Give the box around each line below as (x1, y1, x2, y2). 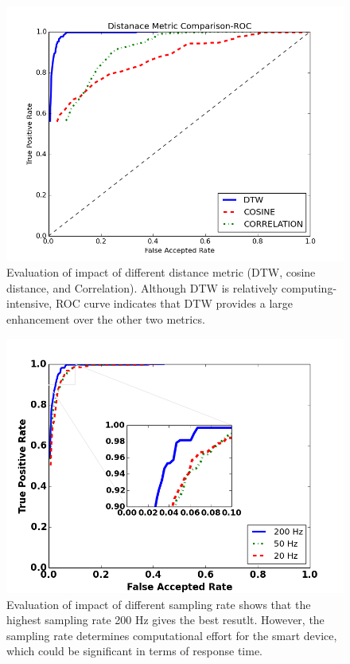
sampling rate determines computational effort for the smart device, (6, 627, 337, 643)
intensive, (6, 295, 52, 312)
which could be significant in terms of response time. (6, 642, 262, 659)
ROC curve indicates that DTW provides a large (55, 295, 294, 312)
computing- (281, 279, 337, 296)
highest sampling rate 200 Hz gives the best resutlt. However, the (6, 611, 325, 628)
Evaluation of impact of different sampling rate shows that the (6, 595, 311, 612)
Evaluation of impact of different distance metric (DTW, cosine (6, 264, 316, 281)
